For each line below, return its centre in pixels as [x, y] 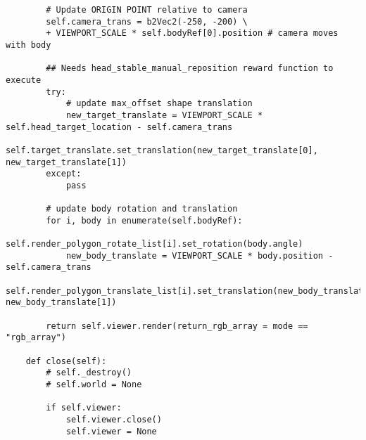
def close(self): [66, 361]
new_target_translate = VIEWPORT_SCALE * [164, 115]
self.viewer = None [111, 431]
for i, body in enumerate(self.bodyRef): [144, 220]
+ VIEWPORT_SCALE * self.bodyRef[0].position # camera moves [192, 33]
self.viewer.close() [114, 419]
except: [64, 174]
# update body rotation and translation [142, 209]
